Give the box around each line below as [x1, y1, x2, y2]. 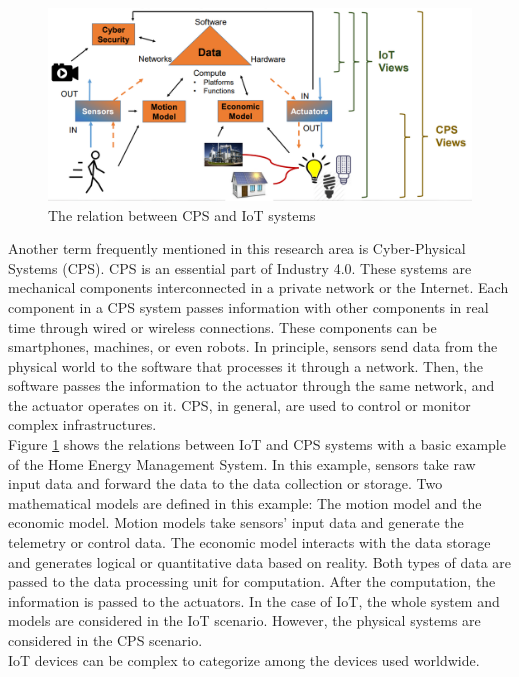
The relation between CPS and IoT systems [48, 204, 316, 225]
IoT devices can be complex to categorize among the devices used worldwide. [8, 649, 480, 670]
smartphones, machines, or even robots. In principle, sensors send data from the [8, 336, 498, 357]
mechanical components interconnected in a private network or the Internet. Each [8, 277, 509, 298]
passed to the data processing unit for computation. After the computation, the [8, 571, 496, 592]
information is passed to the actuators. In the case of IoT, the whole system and [8, 590, 500, 611]
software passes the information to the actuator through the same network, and [8, 375, 495, 396]
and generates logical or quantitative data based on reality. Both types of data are [8, 551, 512, 572]
